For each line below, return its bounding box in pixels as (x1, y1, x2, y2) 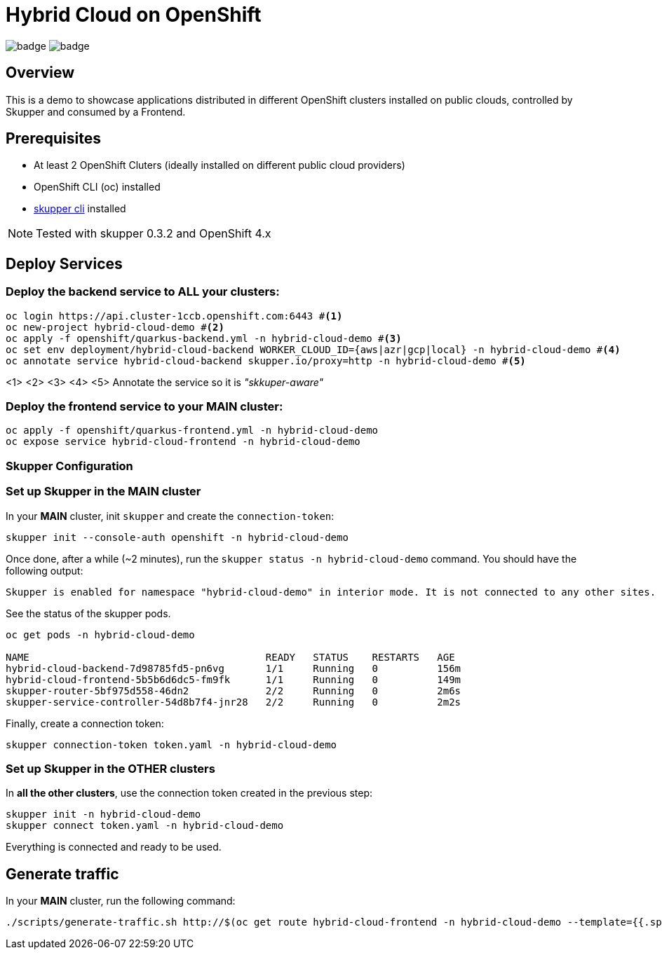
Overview (6, 64, 75, 82)
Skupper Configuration (6, 458, 133, 473)
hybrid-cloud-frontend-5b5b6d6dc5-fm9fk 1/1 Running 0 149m (6, 673, 461, 685)
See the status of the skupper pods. (6, 607, 171, 619)
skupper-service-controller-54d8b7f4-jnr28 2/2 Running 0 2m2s (6, 696, 461, 708)
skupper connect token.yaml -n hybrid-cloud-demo (6, 820, 284, 832)
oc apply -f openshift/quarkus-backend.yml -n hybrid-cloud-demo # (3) (6, 332, 402, 344)
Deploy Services (6, 254, 123, 273)
